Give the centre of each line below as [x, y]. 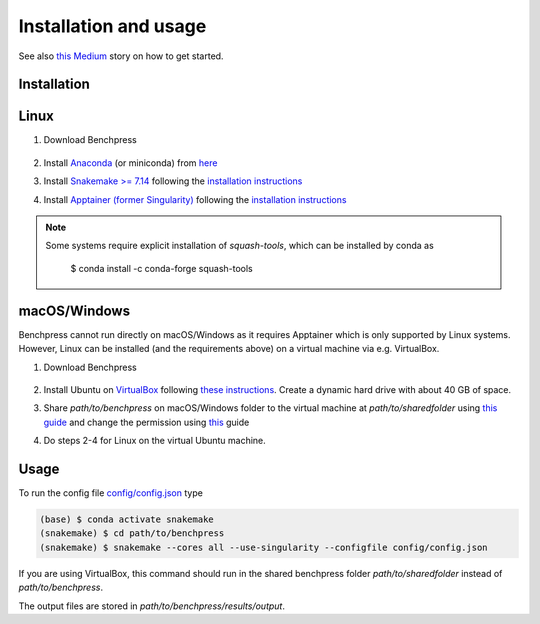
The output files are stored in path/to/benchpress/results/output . [151, 606]
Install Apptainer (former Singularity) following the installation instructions [195, 199]
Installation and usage [112, 26]
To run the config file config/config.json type [111, 492]
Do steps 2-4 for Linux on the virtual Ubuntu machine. [155, 441]
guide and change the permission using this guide [146, 422]
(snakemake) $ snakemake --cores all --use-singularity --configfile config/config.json [264, 547]
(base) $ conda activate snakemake [126, 519]
